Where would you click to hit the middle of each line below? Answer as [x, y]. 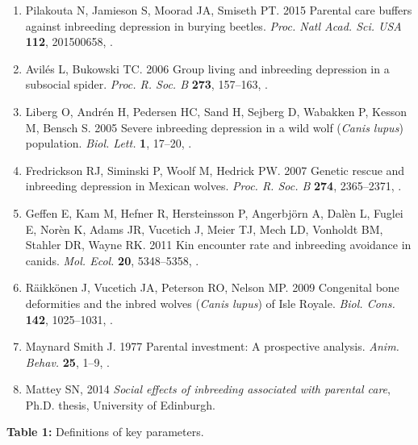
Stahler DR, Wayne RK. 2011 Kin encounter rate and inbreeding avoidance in [218, 245]
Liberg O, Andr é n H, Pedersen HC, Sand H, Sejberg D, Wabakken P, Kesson [216, 111]
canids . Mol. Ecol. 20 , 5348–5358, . [112, 260]
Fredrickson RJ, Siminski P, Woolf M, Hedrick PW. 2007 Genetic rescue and [215, 170]
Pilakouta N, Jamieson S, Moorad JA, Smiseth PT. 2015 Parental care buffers [219, 10]
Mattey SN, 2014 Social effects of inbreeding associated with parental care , [208, 389]
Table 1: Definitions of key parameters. [105, 432]
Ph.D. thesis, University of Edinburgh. [120, 404]
